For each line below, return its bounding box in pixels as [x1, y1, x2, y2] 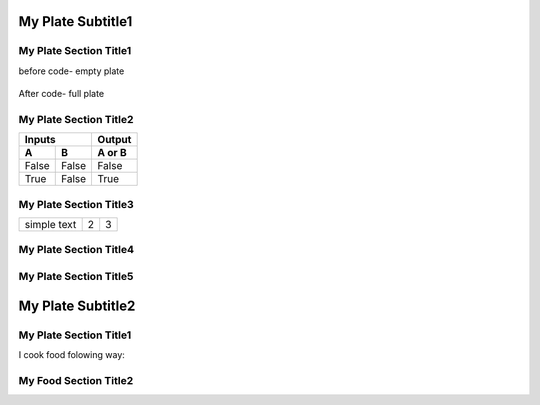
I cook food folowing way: [18, 348, 125, 360]
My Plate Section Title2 [18, 112, 134, 126]
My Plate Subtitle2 [18, 297, 136, 314]
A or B [97, 146, 127, 160]
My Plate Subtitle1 [18, 13, 133, 30]
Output [97, 133, 132, 147]
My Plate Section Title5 [18, 269, 134, 283]
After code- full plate [18, 88, 105, 100]
